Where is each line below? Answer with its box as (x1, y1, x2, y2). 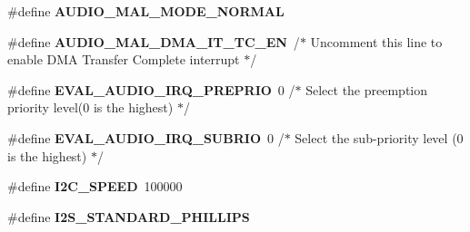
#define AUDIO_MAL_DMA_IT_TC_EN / (7, 32, 300, 51)
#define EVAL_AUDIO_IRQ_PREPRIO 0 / (7, 80, 295, 99)
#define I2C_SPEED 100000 (7, 177, 183, 196)
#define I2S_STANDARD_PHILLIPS (7, 207, 250, 226)
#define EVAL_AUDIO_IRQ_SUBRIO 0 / (7, 128, 285, 147)
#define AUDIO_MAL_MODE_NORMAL (7, 2, 285, 20)
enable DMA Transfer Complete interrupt (7, 50, 240, 69)
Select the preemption (305, 80, 428, 99)
